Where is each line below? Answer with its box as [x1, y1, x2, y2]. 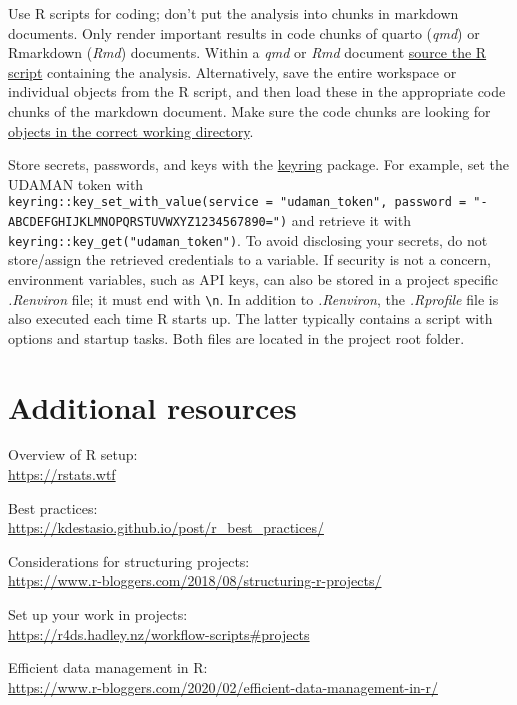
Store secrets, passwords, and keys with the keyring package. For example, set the [8, 154, 510, 175]
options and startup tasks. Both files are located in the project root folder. [8, 327, 465, 348]
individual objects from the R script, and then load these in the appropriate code [8, 81, 506, 102]
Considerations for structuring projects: [8, 550, 250, 571]
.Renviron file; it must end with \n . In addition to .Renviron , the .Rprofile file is [8, 288, 499, 309]
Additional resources [8, 386, 297, 427]
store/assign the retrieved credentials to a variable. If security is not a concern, [8, 249, 491, 270]
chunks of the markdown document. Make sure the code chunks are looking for [8, 100, 491, 121]
